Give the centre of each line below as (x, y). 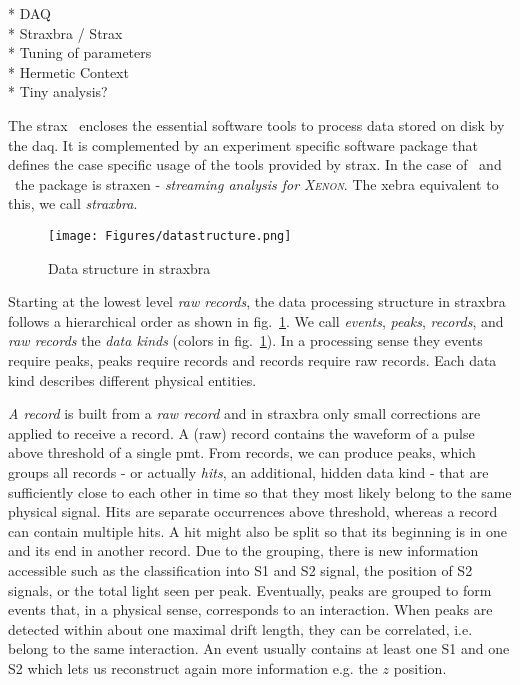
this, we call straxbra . (73, 203)
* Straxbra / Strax (65, 32)
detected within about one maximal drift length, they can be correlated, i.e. (240, 628)
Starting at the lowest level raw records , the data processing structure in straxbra (257, 301)
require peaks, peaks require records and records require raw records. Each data (252, 359)
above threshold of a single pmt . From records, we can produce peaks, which (242, 452)
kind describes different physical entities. (132, 379)
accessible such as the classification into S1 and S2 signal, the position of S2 (240, 569)
